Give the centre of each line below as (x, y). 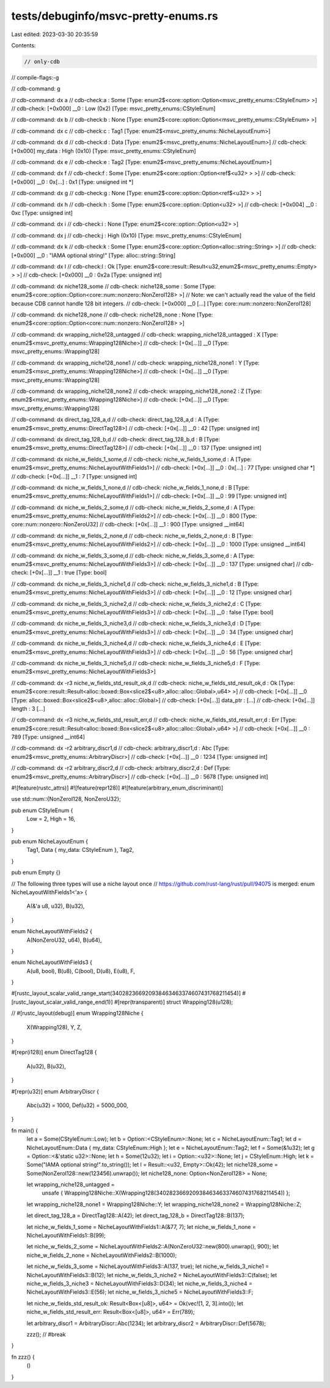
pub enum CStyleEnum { (42, 810)
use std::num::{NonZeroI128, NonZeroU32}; (66, 799)
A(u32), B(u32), (46, 1066)
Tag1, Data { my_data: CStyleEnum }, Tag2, (80, 850)
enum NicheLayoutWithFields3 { (52, 962)
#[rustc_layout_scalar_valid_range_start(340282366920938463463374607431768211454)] (126, 993)
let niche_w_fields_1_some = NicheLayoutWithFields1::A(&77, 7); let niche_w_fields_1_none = (141, 1226)
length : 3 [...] (28, 708)
